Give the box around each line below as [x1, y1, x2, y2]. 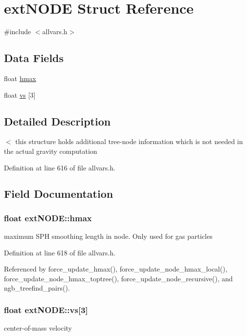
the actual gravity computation [4, 146, 97, 156]
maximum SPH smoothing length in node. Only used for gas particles [4, 231, 213, 241]
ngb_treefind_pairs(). [4, 283, 70, 293]
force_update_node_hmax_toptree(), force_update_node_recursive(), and [4, 273, 233, 283]
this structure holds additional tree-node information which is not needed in [15, 136, 243, 147]
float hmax [4, 73, 36, 83]
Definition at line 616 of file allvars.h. [4, 162, 115, 172]
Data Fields [4, 50, 64, 65]
